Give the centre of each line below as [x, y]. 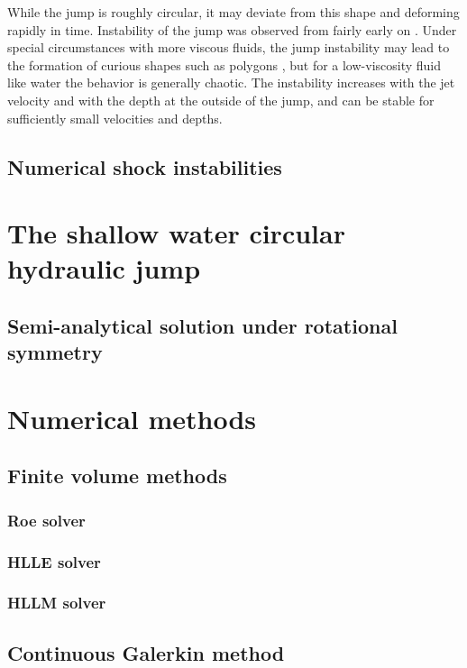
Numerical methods [132, 418]
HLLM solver [57, 603]
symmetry [55, 352]
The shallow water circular [176, 233]
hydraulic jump [104, 268]
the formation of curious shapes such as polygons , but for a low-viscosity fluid [224, 64]
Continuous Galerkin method [146, 652]
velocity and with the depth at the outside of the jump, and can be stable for [221, 100]
